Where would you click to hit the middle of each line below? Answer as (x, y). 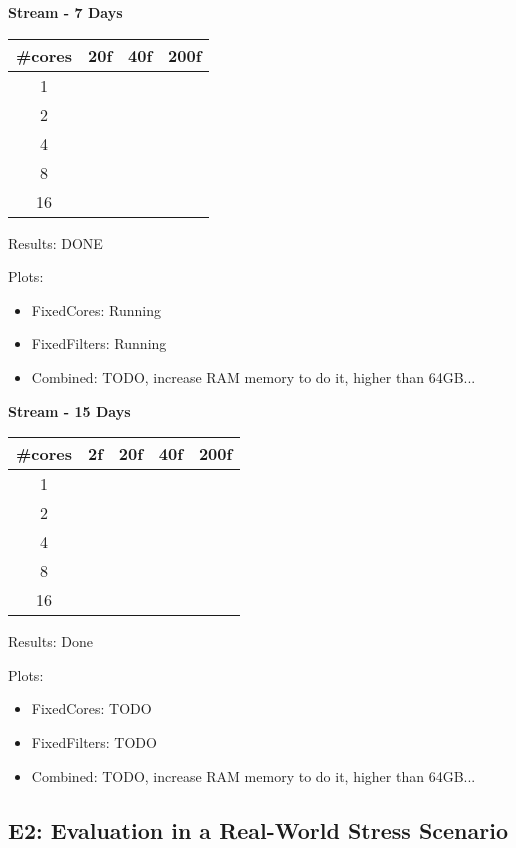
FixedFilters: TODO (94, 741)
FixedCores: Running (96, 309)
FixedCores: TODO (91, 708)
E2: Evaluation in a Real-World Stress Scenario (258, 829)
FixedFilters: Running (99, 343)
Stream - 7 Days (65, 12)
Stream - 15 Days (69, 410)
